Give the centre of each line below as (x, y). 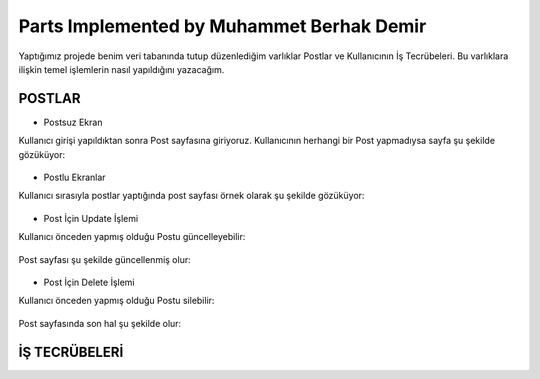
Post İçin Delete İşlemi (89, 282)
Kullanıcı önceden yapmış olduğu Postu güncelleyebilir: (132, 237)
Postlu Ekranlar (74, 177)
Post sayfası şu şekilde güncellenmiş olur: (104, 259)
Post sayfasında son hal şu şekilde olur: (100, 323)
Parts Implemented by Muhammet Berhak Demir (222, 26)
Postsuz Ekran (73, 122)
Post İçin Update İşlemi (91, 218)
